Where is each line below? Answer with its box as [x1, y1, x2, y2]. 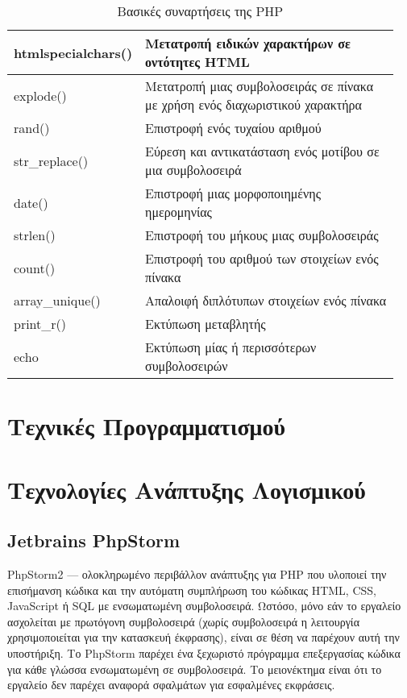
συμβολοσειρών [145, 356, 228, 375]
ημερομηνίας [145, 202, 212, 221]
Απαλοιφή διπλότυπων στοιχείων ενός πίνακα [145, 291, 387, 310]
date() [14, 193, 48, 212]
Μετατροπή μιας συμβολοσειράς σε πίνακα [145, 77, 374, 95]
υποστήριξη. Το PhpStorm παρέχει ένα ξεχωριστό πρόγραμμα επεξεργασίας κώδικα [7, 644, 401, 661]
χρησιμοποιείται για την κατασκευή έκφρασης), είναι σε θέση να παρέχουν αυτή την [7, 629, 400, 646]
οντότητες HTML [145, 52, 250, 71]
